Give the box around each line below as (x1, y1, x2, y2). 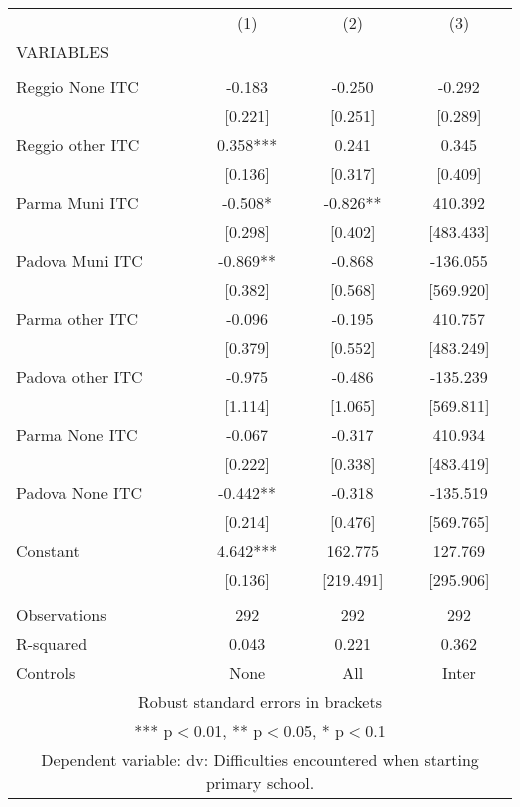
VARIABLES (16, 40, 109, 63)
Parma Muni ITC (16, 191, 139, 214)
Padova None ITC (16, 481, 142, 504)
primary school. (205, 771, 315, 794)
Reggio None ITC (16, 75, 139, 98)
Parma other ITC (16, 307, 139, 330)
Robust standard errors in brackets (138, 690, 382, 713)
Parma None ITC (16, 423, 138, 446)
